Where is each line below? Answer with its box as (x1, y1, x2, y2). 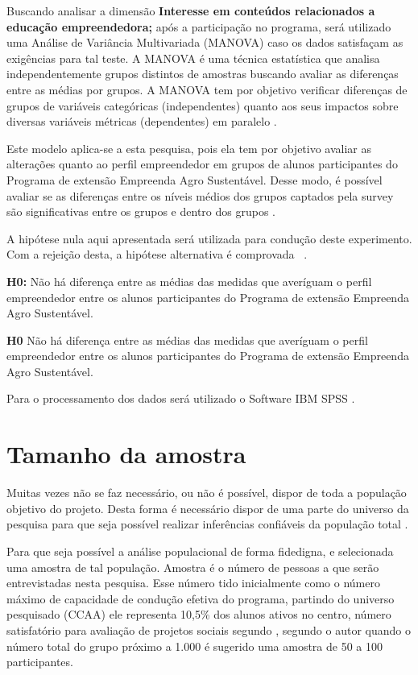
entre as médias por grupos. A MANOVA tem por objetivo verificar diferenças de (6, 81, 408, 97)
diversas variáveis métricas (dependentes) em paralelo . (6, 113, 277, 130)
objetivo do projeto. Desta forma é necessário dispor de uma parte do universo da (6, 499, 409, 516)
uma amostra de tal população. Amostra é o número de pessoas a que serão (6, 558, 379, 575)
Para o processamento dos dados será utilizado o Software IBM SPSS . (6, 390, 355, 407)
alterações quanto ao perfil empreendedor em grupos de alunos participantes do (6, 155, 398, 172)
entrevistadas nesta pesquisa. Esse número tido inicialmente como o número (6, 574, 380, 591)
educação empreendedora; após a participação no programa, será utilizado (6, 18, 391, 35)
